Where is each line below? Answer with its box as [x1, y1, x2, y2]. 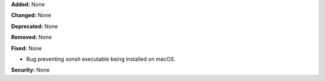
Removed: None [11, 33, 52, 41]
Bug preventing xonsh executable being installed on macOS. [26, 55, 176, 63]
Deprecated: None [11, 23, 58, 30]
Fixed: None [11, 45, 42, 52]
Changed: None [11, 12, 51, 19]
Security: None [11, 66, 50, 74]
